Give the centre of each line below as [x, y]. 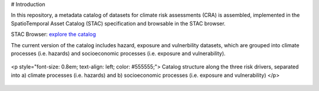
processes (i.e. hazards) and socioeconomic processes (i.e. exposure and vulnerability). [118, 53]
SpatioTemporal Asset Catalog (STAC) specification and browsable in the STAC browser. [118, 23]
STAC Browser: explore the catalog [53, 34]
